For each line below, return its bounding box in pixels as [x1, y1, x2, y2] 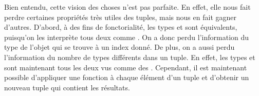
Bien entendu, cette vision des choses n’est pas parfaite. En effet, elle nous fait [4, 2, 251, 12]
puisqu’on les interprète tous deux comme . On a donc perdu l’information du [4, 31, 249, 42]
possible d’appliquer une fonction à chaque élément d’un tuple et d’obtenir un [4, 72, 249, 83]
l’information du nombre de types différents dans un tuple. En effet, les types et [4, 51, 255, 62]
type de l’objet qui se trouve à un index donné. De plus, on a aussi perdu [4, 42, 235, 52]
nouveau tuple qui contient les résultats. [4, 82, 130, 92]
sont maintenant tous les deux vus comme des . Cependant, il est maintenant [4, 62, 247, 72]
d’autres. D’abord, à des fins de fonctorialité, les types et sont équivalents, [4, 22, 237, 32]
